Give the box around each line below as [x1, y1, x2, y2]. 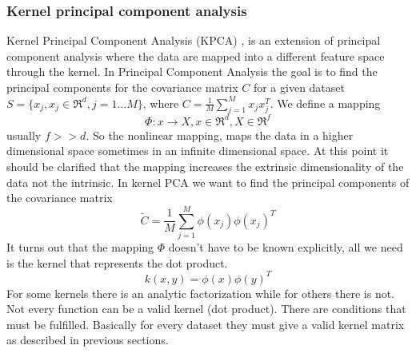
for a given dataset [253, 79, 345, 95]
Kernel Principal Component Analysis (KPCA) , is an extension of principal [6, 32, 381, 49]
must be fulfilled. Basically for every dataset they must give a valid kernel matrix [6, 315, 405, 332]
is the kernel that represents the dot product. [6, 254, 228, 271]
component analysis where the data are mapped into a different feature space [6, 47, 385, 64]
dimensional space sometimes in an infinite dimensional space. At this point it [6, 142, 389, 159]
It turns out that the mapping [6, 238, 154, 255]
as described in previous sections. [6, 331, 169, 348]
